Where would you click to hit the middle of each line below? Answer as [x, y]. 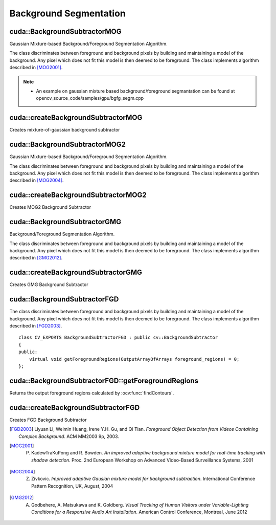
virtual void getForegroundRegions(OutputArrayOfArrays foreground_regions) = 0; [134, 359]
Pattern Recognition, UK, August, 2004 [72, 486]
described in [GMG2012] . [36, 258]
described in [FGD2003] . [36, 325]
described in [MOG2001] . [36, 68]
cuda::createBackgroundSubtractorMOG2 [78, 195]
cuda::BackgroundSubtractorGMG [65, 222]
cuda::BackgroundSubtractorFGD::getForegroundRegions [104, 380]
